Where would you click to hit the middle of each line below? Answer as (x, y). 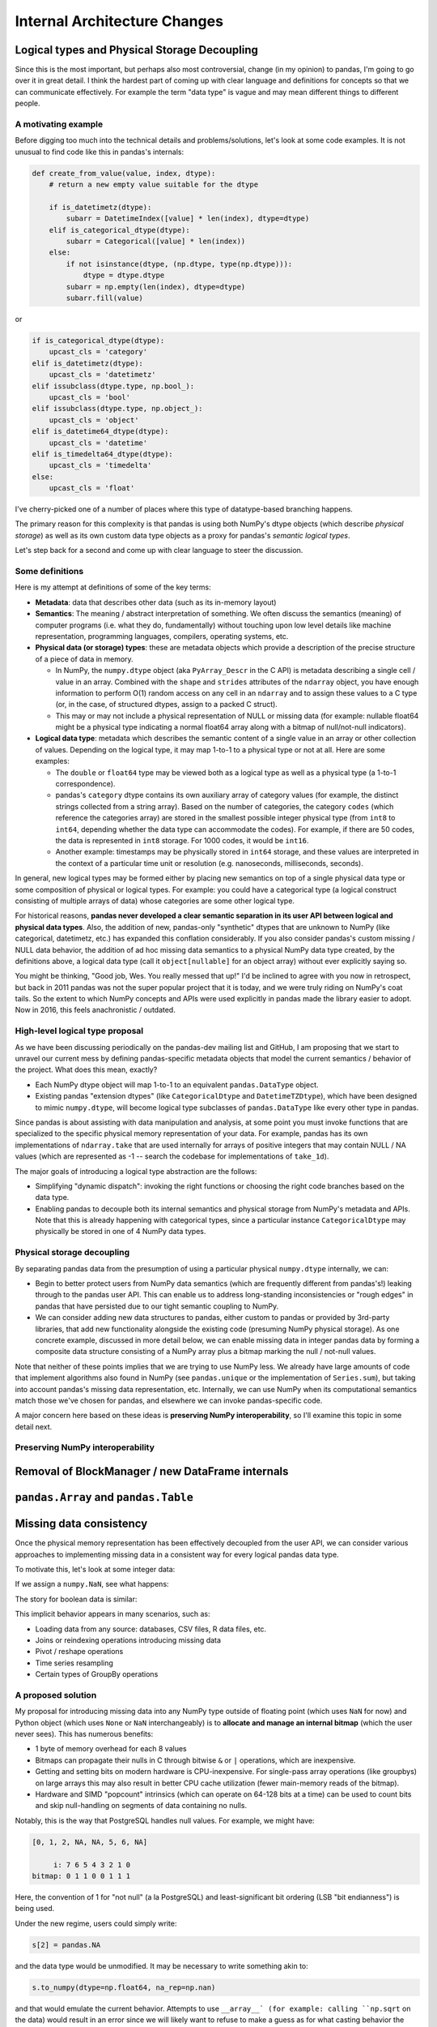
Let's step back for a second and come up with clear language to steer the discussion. (159, 551)
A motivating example (59, 124)
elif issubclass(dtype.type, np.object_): (117, 409)
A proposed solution (56, 1695)
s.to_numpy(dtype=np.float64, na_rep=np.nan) (124, 1987)
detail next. (34, 1426)
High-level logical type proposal (79, 1031)
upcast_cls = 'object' (94, 420)
